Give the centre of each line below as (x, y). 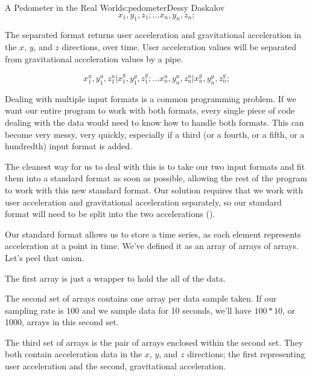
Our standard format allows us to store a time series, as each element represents (153, 234)
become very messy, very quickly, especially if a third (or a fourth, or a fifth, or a (155, 134)
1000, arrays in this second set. (62, 322)
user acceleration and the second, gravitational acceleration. (115, 366)
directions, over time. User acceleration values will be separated (179, 46)
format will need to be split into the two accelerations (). (110, 214)
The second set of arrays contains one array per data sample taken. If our (141, 298)
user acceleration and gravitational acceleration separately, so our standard (143, 202)
